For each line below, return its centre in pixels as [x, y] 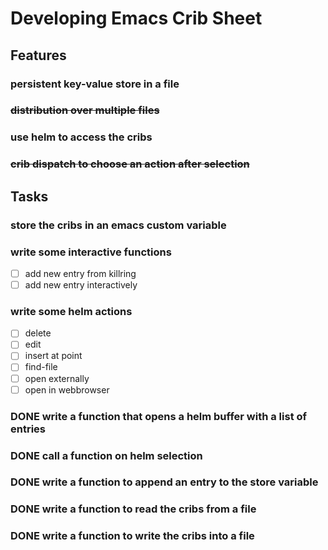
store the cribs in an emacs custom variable [118, 225]
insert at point [53, 356]
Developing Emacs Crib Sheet [136, 18]
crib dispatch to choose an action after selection [130, 164]
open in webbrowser [67, 389]
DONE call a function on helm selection [106, 455]
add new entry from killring [80, 273]
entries [28, 429]
